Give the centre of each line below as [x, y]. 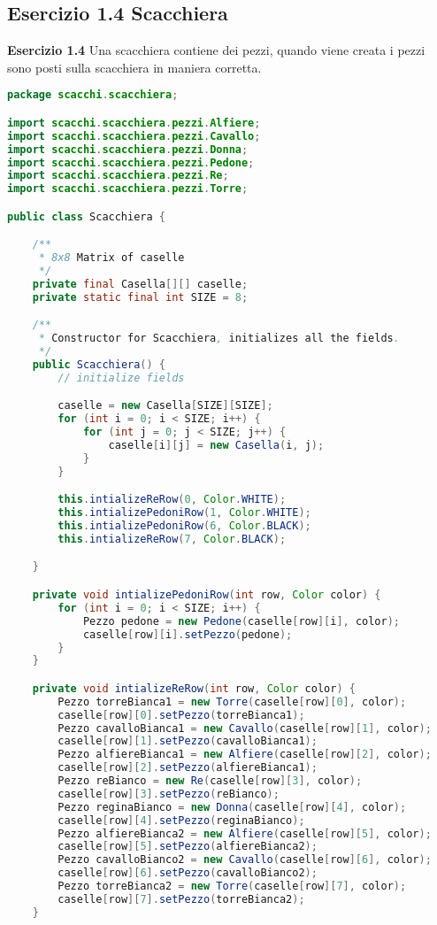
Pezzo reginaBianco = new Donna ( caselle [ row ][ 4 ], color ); [232, 807]
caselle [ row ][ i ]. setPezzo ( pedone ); [188, 634]
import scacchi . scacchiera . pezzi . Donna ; [128, 149]
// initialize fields [121, 378]
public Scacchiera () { [99, 365]
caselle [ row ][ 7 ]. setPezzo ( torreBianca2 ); [181, 899]
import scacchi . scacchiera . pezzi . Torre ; [128, 189]
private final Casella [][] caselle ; [140, 284]
